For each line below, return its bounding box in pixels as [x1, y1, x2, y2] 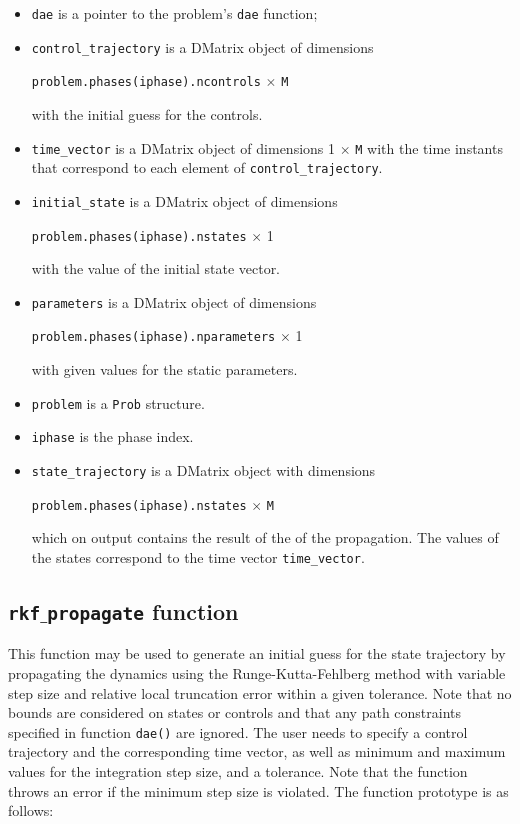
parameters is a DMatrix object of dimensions [31, 291, 317, 312]
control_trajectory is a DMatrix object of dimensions [31, 36, 374, 57]
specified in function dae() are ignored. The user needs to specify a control [8, 721, 468, 742]
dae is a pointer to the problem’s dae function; [31, 3, 318, 23]
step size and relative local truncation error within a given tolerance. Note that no [8, 682, 512, 703]
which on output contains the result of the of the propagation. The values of [31, 527, 499, 548]
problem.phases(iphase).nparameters [31, 330, 276, 345]
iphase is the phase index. [31, 426, 194, 447]
